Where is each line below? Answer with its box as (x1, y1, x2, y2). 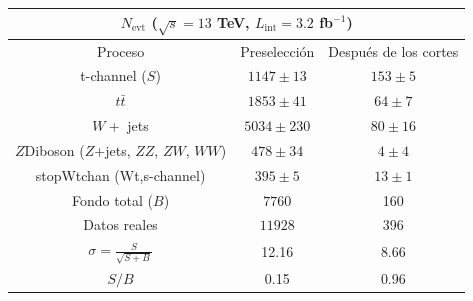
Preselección (240, 40, 315, 61)
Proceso (96, 40, 145, 61)
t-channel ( (80, 65, 147, 86)
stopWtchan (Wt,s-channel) (35, 164, 206, 185)
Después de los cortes (328, 40, 459, 61)
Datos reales (83, 214, 158, 235)
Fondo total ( (71, 189, 154, 210)
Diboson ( (24, 139, 85, 160)
